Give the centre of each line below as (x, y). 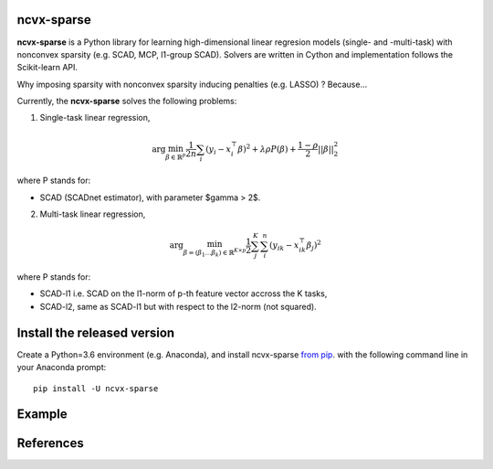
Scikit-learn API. (47, 68)
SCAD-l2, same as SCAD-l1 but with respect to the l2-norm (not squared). (178, 306)
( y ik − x (284, 247)
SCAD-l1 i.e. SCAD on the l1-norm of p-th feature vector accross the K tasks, (184, 293)
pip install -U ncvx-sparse (96, 388)
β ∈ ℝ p (176, 156)
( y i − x (219, 150)
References (50, 443)
